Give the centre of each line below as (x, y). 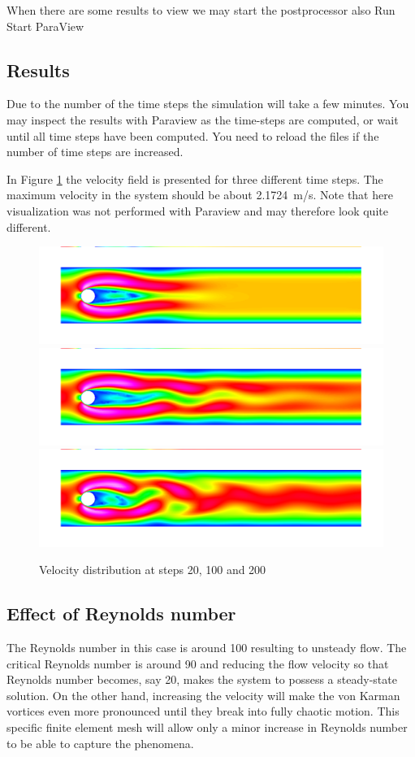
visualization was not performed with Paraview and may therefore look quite (197, 210)
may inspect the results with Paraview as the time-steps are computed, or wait (203, 119)
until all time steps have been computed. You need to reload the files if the (193, 135)
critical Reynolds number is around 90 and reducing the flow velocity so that (198, 663)
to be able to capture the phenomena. (100, 743)
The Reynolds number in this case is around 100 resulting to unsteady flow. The (207, 647)
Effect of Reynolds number (121, 613)
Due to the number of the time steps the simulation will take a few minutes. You (208, 104)
